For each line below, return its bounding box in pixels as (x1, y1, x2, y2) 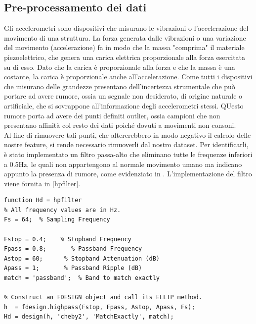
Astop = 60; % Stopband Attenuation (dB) (4, 255, 160, 262)
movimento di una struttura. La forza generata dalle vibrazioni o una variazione (4, 32, 246, 43)
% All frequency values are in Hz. (4, 206, 121, 214)
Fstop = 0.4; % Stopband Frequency (4, 235, 131, 243)
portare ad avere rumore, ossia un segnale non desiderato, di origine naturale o (4, 91, 243, 101)
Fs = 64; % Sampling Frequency (4, 216, 110, 223)
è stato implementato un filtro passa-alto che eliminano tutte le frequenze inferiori (4, 149, 253, 159)
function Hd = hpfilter (4, 197, 82, 204)
